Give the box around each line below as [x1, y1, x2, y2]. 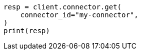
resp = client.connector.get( [3, 3, 122, 11]
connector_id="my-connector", [20, 11, 138, 19]
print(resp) [3, 27, 50, 35]
